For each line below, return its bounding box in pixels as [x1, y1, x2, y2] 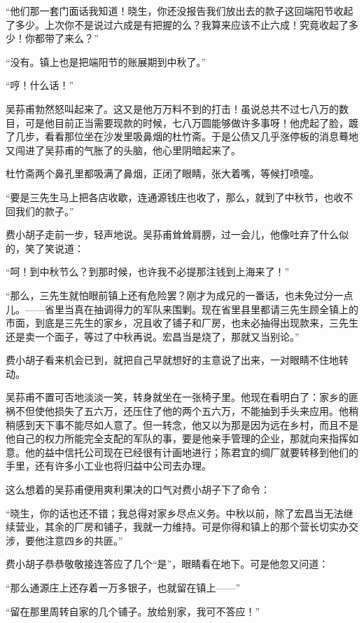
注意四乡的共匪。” [44, 533, 123, 547]
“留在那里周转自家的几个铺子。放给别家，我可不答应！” [6, 603, 260, 618]
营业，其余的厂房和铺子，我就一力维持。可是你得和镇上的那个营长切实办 [15, 519, 349, 534]
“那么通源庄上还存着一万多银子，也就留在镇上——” [6, 580, 241, 594]
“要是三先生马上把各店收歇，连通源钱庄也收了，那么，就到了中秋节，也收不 [6, 189, 353, 204]
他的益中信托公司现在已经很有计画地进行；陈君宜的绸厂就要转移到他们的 [24, 444, 358, 459]
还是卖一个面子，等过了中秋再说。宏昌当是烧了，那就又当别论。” [6, 329, 300, 343]
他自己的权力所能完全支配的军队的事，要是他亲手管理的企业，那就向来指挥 [6, 431, 349, 446]
